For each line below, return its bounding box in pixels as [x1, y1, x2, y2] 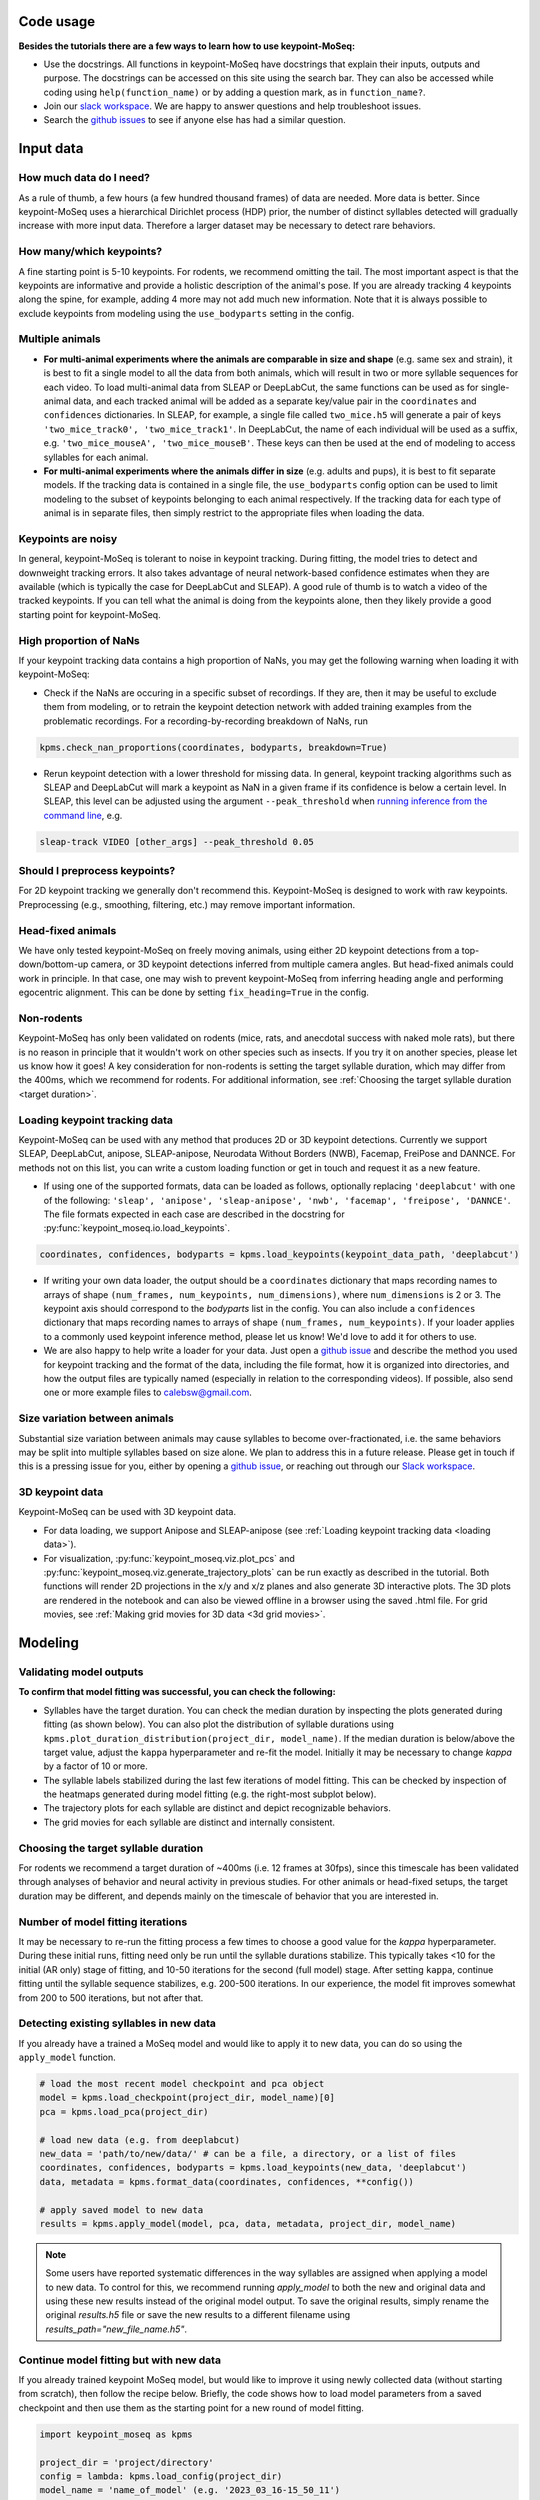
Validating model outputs [18, 1665, 144, 1679]
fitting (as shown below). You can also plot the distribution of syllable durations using [43, 1718, 395, 1730]
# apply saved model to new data [39, 2204, 204, 2215]
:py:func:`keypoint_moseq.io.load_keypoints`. [43, 1222, 230, 1234]
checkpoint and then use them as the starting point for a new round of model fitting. [18, 2401, 365, 2414]
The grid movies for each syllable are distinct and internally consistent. [43, 1816, 335, 1828]
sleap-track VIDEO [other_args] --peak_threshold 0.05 [39, 836, 314, 847]
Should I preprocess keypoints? [18, 864, 176, 878]
